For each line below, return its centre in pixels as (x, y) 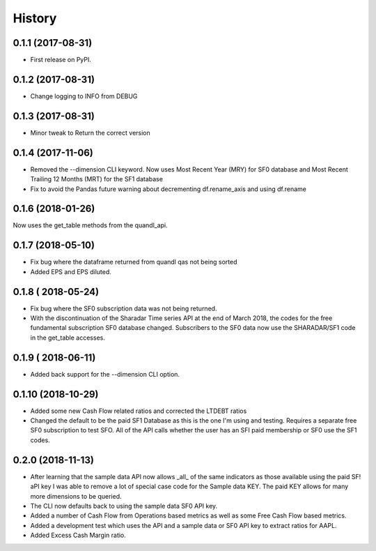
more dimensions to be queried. (76, 496)
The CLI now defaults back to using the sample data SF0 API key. (124, 506)
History (35, 18)
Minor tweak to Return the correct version (91, 133)
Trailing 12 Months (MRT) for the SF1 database (97, 179)
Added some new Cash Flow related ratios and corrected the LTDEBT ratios (139, 411)
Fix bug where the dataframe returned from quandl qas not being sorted (134, 262)
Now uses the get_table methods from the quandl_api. (91, 225)
